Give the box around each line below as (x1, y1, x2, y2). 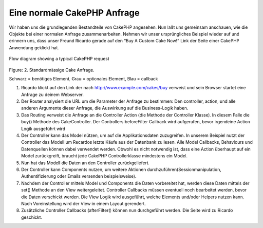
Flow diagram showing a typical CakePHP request (9, 56, 110, 62)
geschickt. (21, 214, 42, 220)
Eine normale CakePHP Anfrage (9, 7, 140, 18)
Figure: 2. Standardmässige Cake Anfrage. (9, 67, 94, 73)
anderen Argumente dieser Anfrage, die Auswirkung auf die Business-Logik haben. (21, 105, 188, 111)
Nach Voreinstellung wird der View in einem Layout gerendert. (21, 200, 146, 207)
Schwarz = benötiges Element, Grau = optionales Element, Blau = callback (9, 76, 158, 81)
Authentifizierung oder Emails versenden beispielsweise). (21, 173, 136, 179)
